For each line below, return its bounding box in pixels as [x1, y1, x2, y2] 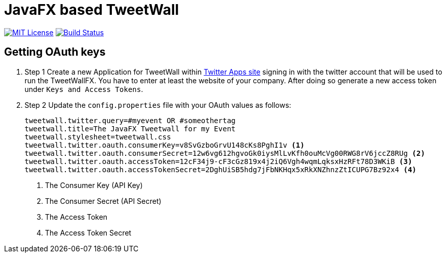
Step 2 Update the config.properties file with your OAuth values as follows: [25, 100, 291, 109]
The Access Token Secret [45, 228, 131, 237]
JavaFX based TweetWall [4, 1, 179, 18]
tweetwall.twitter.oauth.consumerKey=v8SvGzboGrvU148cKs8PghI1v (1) [25, 141, 304, 149]
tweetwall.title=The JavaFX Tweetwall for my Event [25, 124, 236, 133]
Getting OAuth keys [4, 45, 106, 59]
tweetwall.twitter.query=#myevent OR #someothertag [25, 116, 236, 125]
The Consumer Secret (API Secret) [45, 196, 161, 205]
